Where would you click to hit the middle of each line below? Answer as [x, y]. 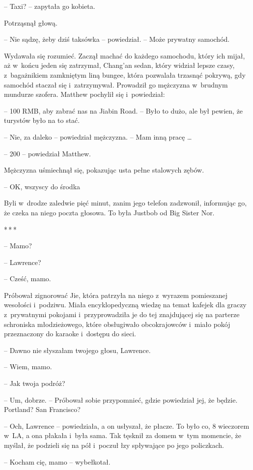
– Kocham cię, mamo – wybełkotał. [57, 461]
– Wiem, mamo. [28, 367]
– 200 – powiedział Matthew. [47, 153]
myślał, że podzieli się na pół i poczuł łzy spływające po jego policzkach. [114, 445]
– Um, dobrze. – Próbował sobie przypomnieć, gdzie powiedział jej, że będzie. [121, 399]
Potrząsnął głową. [31, 22]
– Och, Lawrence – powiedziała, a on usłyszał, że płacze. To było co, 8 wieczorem [127, 426]
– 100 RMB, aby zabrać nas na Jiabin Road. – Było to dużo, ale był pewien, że [124, 110]
